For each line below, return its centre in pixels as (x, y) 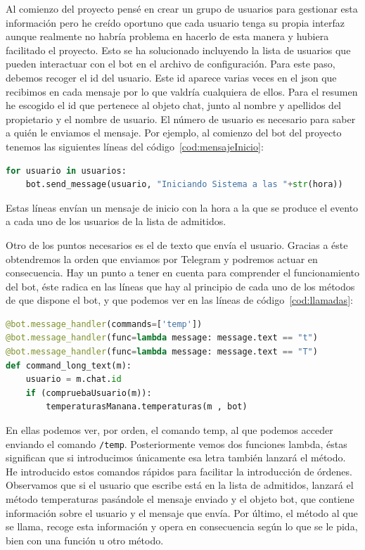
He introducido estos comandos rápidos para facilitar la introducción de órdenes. (179, 471)
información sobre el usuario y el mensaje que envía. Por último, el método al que (182, 512)
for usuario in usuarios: (66, 171)
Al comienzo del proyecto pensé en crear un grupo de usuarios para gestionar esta (182, 8)
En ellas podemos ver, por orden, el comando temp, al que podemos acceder (169, 430)
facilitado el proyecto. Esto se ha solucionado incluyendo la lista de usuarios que (178, 50)
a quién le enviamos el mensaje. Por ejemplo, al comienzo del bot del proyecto (174, 133)
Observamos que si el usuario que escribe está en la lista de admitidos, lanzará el (180, 485)
